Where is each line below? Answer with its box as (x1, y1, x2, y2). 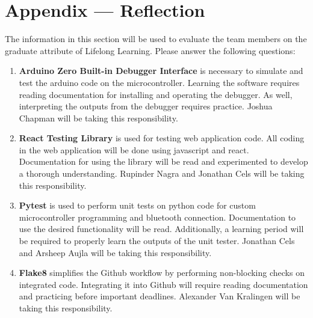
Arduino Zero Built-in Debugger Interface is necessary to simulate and (19, 64, 303, 77)
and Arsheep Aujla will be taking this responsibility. (19, 246, 212, 258)
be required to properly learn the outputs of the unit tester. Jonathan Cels (19, 234, 295, 247)
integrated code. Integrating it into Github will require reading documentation (19, 278, 308, 290)
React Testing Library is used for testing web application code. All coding (19, 132, 305, 144)
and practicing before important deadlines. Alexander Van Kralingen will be (19, 290, 300, 302)
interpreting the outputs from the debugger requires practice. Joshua (19, 100, 273, 112)
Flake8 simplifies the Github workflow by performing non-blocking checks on (19, 266, 305, 279)
